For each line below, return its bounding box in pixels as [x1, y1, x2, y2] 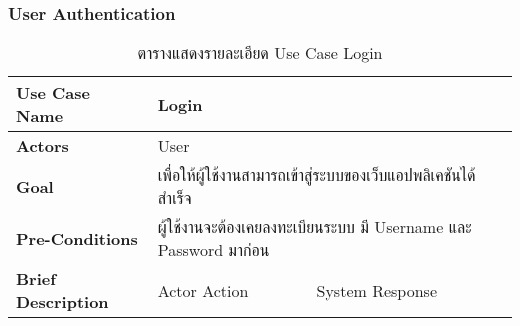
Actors [16, 134, 69, 158]
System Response [316, 278, 437, 302]
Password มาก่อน [157, 238, 270, 262]
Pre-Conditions [16, 226, 138, 250]
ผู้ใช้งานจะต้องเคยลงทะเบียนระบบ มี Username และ [157, 215, 472, 239]
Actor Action [157, 278, 249, 302]
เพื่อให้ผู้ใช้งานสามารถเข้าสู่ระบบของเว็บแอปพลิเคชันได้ [157, 163, 476, 187]
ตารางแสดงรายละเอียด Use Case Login [137, 41, 383, 65]
